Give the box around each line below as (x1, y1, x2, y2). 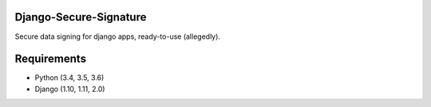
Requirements (14, 52, 87, 66)
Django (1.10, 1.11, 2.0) (34, 84, 105, 94)
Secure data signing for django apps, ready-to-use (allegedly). (14, 32, 221, 41)
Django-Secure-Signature (14, 10, 147, 24)
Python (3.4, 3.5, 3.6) (34, 73, 105, 82)
